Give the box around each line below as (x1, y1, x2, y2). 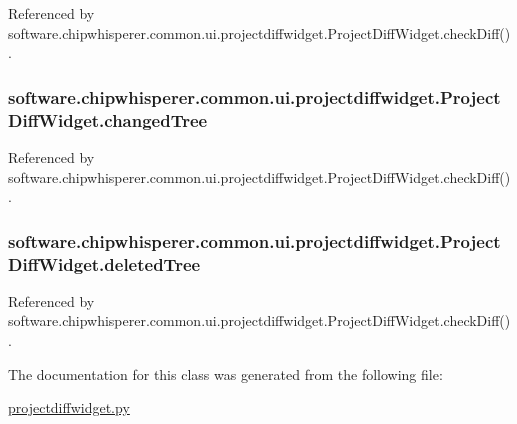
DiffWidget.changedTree (8, 107, 208, 132)
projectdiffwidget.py (8, 397, 130, 418)
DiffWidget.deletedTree (8, 251, 201, 276)
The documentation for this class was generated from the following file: (8, 363, 443, 384)
